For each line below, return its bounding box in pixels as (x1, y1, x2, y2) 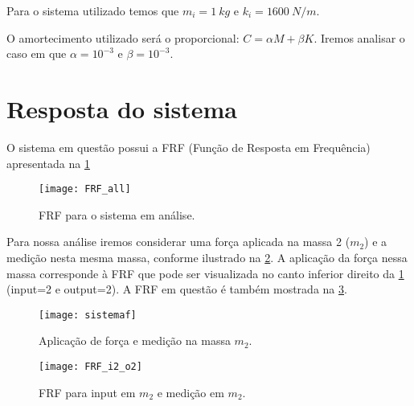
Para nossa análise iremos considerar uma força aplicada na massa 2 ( (6, 233, 350, 250)
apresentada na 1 (6, 154, 90, 171)
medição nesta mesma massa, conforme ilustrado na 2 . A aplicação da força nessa (6, 248, 408, 265)
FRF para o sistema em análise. (39, 206, 195, 223)
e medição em (157, 383, 224, 400)
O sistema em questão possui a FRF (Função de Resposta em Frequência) (6, 138, 371, 155)
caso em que (6, 45, 67, 62)
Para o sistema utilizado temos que (6, 2, 179, 18)
